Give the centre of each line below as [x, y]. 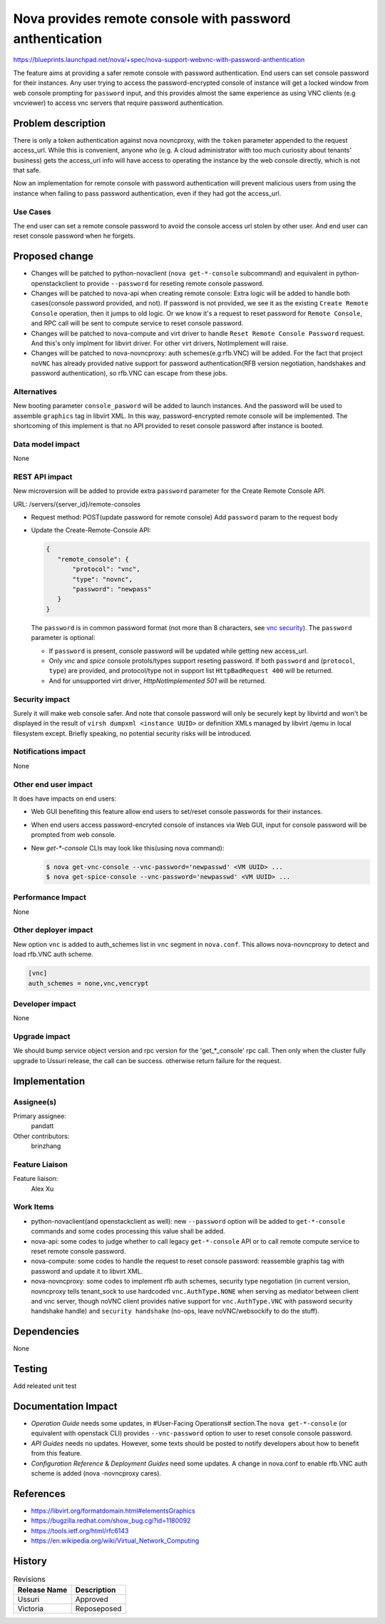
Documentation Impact [65, 1406]
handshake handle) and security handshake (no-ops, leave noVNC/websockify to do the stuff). [175, 1311]
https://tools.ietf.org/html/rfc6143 [80, 1531]
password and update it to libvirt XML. [87, 1271]
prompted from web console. [74, 835]
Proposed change [53, 257]
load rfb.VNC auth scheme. [53, 954]
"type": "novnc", [103, 579]
